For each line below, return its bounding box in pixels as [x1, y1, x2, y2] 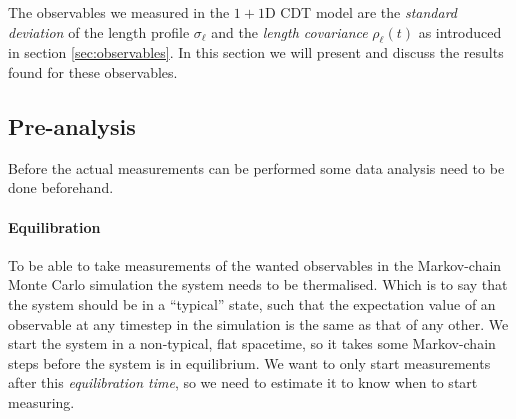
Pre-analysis [8, 110, 136, 141]
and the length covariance [211, 21, 368, 42]
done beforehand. [8, 177, 114, 198]
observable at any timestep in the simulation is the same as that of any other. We [8, 313, 509, 334]
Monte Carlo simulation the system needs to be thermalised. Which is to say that [8, 274, 508, 295]
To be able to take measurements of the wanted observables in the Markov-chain [8, 254, 502, 275]
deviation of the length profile [8, 21, 190, 42]
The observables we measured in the [8, 2, 230, 22]
